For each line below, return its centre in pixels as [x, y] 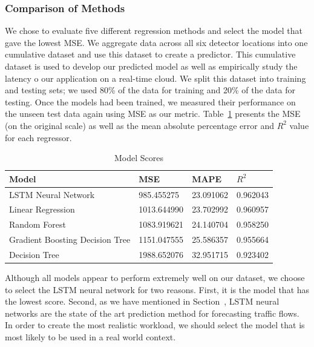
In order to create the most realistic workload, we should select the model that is [155, 325]
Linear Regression [42, 209]
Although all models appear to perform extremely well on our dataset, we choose [155, 278]
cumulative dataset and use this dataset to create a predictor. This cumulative [150, 54]
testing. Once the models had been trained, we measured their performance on [150, 101]
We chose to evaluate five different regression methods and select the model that [154, 31]
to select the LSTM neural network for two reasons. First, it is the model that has [157, 289]
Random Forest [38, 224]
